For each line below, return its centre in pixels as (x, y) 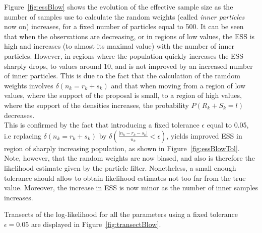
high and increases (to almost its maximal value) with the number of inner (119, 46)
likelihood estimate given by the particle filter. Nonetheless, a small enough (120, 167)
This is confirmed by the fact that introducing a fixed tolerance (102, 125)
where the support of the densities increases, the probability (96, 105)
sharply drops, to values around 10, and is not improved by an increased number (128, 66)
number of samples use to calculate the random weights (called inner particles (124, 16)
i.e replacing (23, 135)
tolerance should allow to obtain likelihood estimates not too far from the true (125, 178)
